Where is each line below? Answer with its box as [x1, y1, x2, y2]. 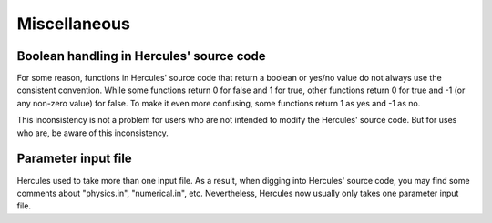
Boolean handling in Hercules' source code [16, 48, 266, 64]
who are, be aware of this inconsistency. [16, 127, 169, 138]
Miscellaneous [16, 14, 131, 34]
